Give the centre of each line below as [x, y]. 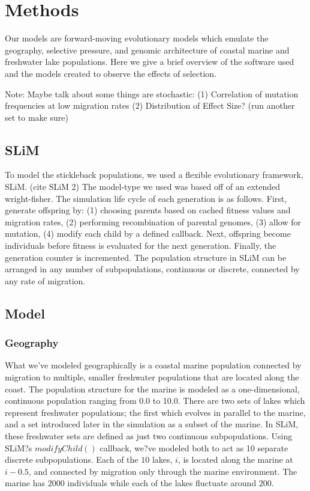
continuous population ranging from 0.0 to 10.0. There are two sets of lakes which [155, 401]
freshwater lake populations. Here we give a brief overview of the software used [150, 62]
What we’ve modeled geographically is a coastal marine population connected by [153, 365]
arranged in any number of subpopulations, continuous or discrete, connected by [152, 269]
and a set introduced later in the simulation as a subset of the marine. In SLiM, [152, 424]
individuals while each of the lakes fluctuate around [162, 483]
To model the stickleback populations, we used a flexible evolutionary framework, [154, 175]
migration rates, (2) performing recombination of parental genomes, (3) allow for [153, 221]
